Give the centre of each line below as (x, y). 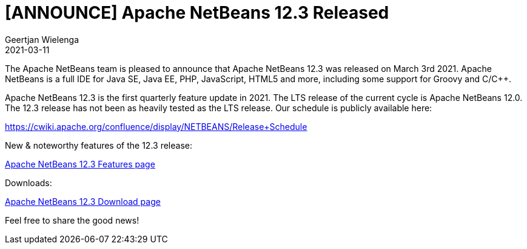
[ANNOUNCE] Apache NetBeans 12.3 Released (197, 13)
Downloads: (29, 183)
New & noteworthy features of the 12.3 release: (99, 145)
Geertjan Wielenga (42, 39)
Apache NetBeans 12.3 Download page (83, 201)
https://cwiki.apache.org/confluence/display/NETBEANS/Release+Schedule (156, 126)
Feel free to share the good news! (72, 220)
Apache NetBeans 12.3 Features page (80, 164)
